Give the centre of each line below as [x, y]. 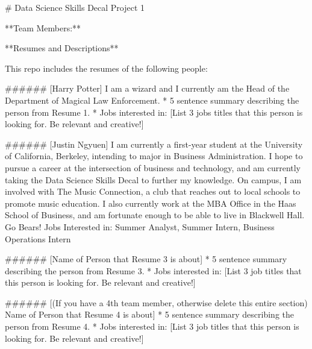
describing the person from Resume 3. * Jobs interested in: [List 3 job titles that [153, 270]
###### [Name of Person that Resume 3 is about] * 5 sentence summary [146, 259]
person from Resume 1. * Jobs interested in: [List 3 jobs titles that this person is [154, 112]
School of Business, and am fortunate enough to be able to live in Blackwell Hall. [155, 215]
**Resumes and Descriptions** [62, 48]
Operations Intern [38, 238]
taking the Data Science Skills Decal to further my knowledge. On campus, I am [153, 179]
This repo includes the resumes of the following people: [106, 68]
